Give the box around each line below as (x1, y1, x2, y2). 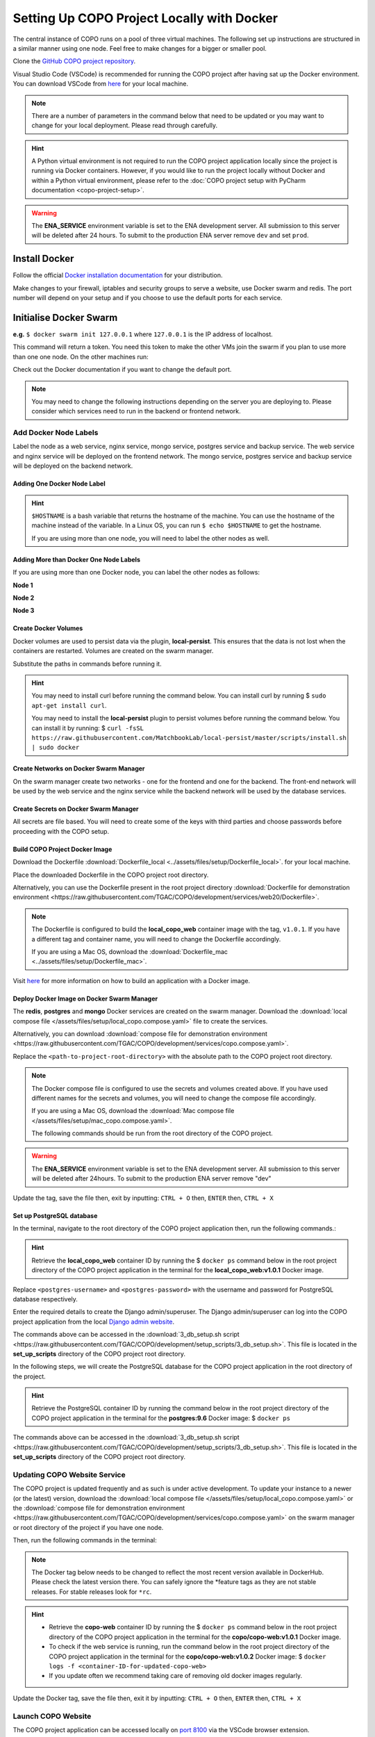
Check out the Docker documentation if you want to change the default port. (12, 365, 232, 374)
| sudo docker (31, 743, 80, 752)
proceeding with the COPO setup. (12, 827, 110, 835)
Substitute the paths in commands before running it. (12, 659, 162, 668)
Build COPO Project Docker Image (12, 845, 112, 853)
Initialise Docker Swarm (12, 311, 118, 323)
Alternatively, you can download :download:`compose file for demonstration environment (12, 1029, 267, 1038)
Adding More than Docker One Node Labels (12, 555, 140, 563)
